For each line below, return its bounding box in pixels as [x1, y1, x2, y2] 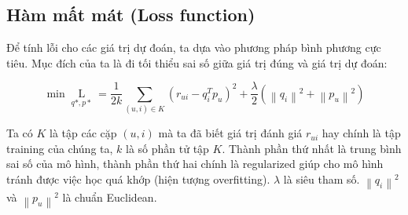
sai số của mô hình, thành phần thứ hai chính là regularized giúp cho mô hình [6, 155, 384, 172]
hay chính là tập [322, 125, 401, 141]
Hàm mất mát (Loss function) [6, 2, 255, 27]
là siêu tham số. [283, 170, 360, 187]
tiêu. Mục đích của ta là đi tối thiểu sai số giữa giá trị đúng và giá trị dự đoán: [6, 54, 388, 71]
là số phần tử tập [126, 140, 209, 156]
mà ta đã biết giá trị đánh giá [158, 125, 303, 141]
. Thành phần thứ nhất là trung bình [222, 140, 402, 156]
